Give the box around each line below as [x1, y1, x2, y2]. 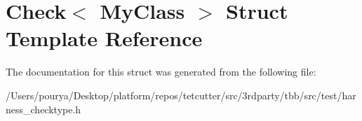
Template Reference [6, 24, 203, 52]
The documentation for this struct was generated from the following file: [6, 64, 316, 79]
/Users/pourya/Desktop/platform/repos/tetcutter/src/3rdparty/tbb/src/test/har [6, 87, 356, 102]
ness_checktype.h [6, 101, 81, 116]
